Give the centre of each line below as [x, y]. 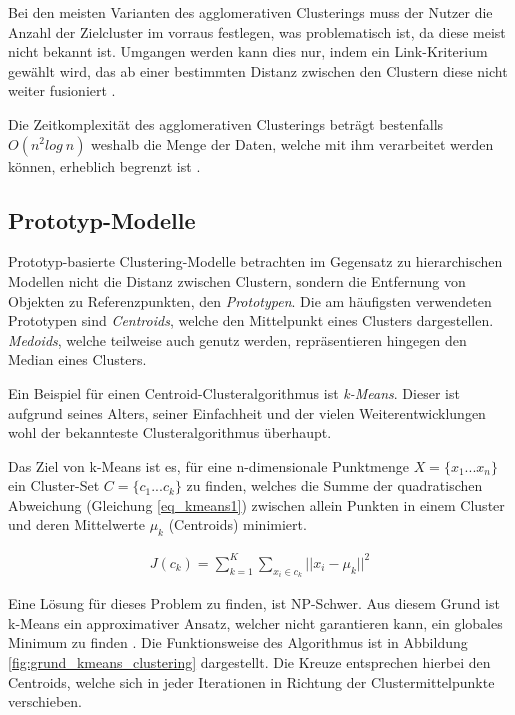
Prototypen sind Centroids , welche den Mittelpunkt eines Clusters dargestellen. [251, 320]
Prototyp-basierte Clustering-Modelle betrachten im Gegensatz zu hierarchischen [255, 261]
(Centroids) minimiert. [237, 524]
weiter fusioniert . [62, 90]
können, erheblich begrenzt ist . [104, 165]
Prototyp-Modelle [102, 219]
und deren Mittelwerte [76, 524]
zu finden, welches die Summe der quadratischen [334, 485]
